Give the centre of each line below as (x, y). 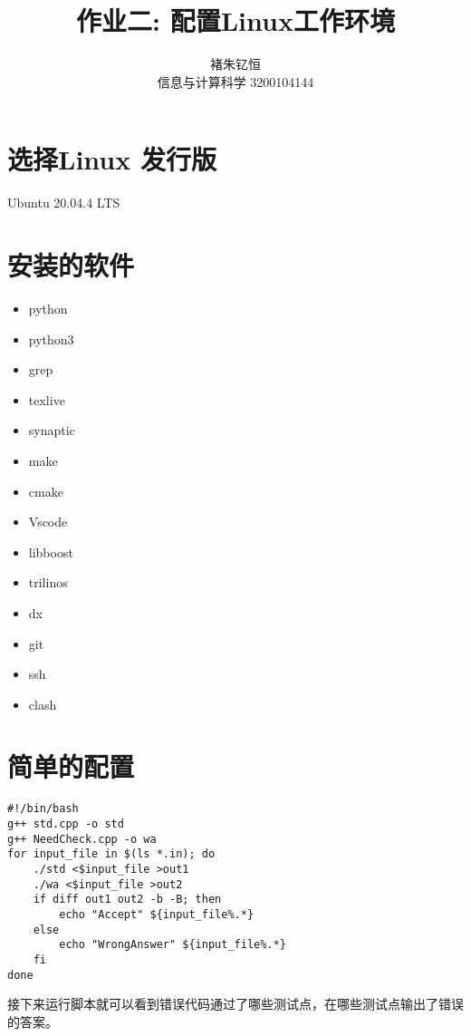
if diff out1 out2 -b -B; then (127, 900)
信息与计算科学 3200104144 (235, 81)
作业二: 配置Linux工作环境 (235, 20)
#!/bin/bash (43, 809)
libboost (51, 552)
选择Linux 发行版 (112, 159)
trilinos (48, 582)
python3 (51, 339)
